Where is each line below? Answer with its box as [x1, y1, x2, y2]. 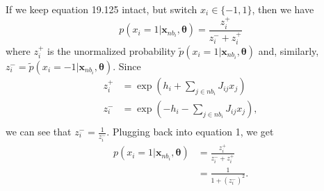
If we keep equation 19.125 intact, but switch [6, 2, 197, 16]
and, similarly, [258, 43, 319, 58]
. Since [113, 58, 141, 73]
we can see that [6, 124, 72, 139]
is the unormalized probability [47, 43, 176, 58]
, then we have [252, 2, 314, 16]
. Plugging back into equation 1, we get [106, 124, 274, 139]
